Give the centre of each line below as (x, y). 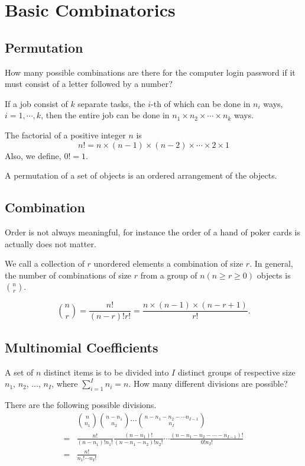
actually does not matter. (51, 243)
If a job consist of (36, 103)
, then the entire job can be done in (105, 115)
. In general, (271, 263)
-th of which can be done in (201, 103)
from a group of (169, 275)
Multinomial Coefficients (82, 347)
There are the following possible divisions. (81, 404)
